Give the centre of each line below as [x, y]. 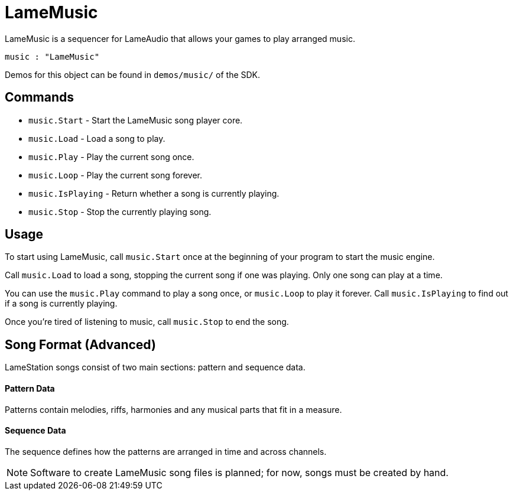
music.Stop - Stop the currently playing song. [120, 211]
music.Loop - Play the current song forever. [115, 175]
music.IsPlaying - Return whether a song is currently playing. [154, 193]
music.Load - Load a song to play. [97, 138]
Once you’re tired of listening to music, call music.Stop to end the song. [147, 322]
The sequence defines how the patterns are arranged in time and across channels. [166, 451]
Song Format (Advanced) [80, 344]
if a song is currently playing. [61, 304]
